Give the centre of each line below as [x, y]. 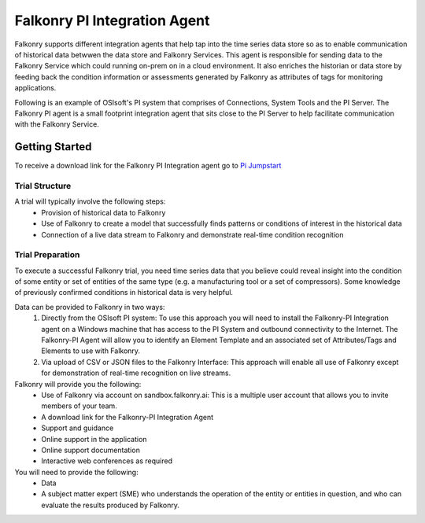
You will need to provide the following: [76, 472]
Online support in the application [94, 439]
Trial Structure [43, 186]
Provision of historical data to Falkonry [103, 212]
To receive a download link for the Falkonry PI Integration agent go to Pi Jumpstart [148, 166]
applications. [35, 88]
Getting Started [53, 147]
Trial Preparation [47, 255]
